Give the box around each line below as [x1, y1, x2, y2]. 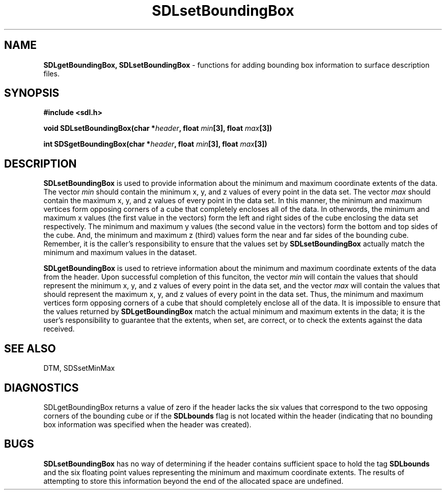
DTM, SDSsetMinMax [43, 364, 115, 373]
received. [43, 324, 75, 334]
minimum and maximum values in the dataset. [43, 248, 197, 257]
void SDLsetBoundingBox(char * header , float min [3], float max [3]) [43, 124, 272, 133]
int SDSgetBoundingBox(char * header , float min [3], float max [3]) [43, 140, 267, 149]
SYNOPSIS [4, 87, 60, 100]
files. [43, 69, 60, 78]
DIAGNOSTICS [4, 381, 79, 394]
